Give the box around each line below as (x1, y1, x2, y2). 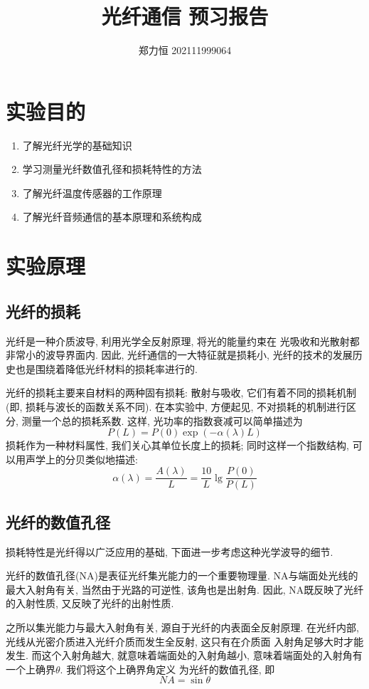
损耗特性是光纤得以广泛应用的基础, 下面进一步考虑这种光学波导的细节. (6, 544, 333, 559)
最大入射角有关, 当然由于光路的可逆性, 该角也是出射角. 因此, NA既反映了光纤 (6, 582, 364, 596)
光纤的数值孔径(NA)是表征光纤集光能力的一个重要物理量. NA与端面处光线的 (6, 568, 358, 583)
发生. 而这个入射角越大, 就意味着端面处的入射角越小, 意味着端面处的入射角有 (6, 648, 363, 663)
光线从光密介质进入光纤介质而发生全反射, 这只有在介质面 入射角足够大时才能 (6, 633, 364, 648)
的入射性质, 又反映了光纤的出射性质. (6, 596, 174, 611)
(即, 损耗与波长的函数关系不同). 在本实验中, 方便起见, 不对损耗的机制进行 (6, 399, 347, 414)
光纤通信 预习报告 (101, 1, 269, 31)
